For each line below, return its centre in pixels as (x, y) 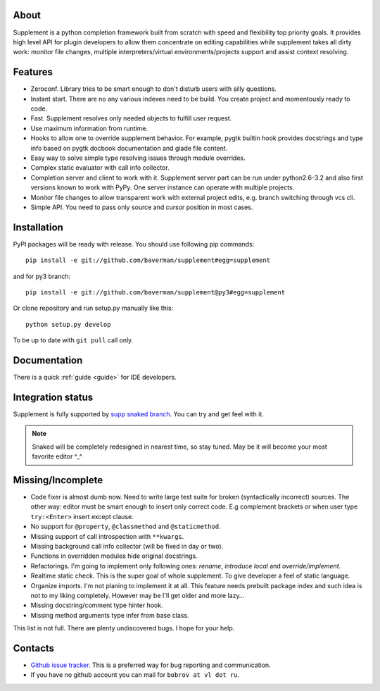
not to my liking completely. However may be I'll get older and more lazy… (138, 595)
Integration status (53, 397)
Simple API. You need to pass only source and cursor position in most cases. (142, 207)
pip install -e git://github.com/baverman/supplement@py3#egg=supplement (156, 292)
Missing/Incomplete (58, 480)
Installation (38, 227)
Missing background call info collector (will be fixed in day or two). (127, 546)
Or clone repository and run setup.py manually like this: (93, 308)
